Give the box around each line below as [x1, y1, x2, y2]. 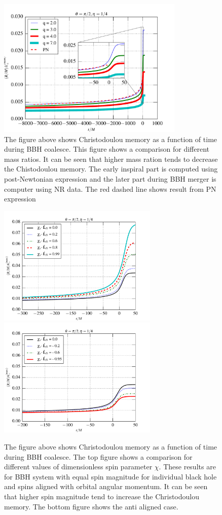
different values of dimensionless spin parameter [4, 461, 153, 472]
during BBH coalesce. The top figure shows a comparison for [4, 451, 193, 462]
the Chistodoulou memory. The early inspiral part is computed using [4, 163, 218, 174]
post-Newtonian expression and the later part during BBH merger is [4, 173, 216, 184]
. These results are [159, 461, 216, 472]
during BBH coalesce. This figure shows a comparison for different [4, 144, 209, 154]
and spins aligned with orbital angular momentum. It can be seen [4, 481, 208, 492]
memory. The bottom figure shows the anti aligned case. [4, 501, 178, 511]
